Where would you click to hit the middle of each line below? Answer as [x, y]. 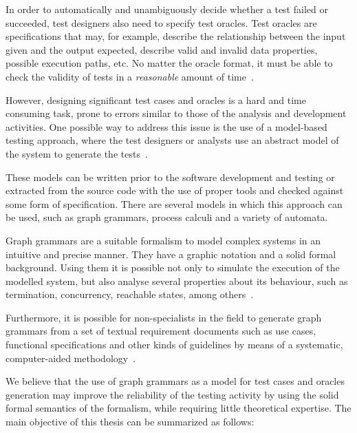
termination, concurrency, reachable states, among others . [130, 294]
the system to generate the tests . [77, 153]
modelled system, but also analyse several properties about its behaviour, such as [177, 281]
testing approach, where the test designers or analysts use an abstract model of [172, 140]
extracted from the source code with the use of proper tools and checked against [175, 190]
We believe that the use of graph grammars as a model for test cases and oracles [175, 381]
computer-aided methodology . [71, 358]
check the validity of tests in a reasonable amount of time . [130, 76]
